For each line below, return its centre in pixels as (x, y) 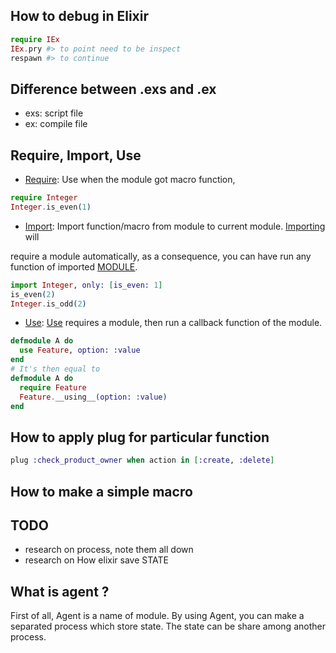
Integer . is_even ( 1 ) (51, 207)
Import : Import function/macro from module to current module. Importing (175, 226)
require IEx (35, 39)
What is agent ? (60, 591)
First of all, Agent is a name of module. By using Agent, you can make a (157, 616)
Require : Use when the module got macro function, (130, 180)
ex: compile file (56, 124)
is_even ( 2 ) (33, 294)
